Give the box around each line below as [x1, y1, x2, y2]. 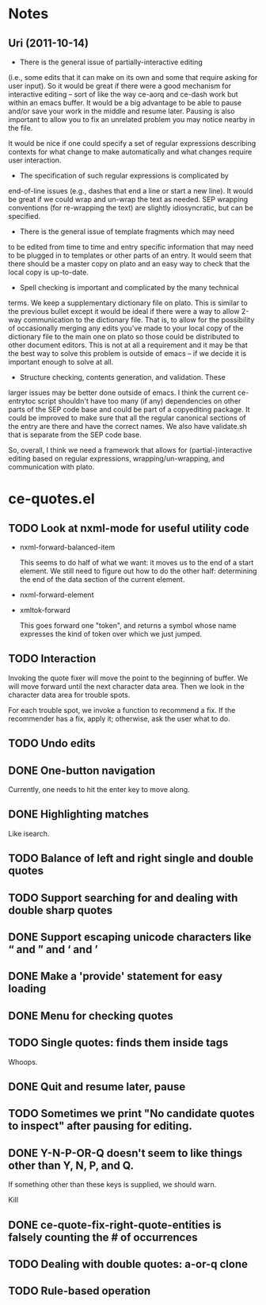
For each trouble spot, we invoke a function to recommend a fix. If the [8, 705, 236, 714]
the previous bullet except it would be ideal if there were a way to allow [8, 307, 240, 316]
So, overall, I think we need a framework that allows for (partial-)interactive [8, 446, 253, 454]
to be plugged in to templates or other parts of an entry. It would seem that [8, 251, 252, 260]
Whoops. [8, 1057, 38, 1066]
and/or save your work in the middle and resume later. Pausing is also [8, 106, 235, 116]
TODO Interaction [8, 652, 97, 666]
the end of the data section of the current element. [19, 575, 185, 584]
